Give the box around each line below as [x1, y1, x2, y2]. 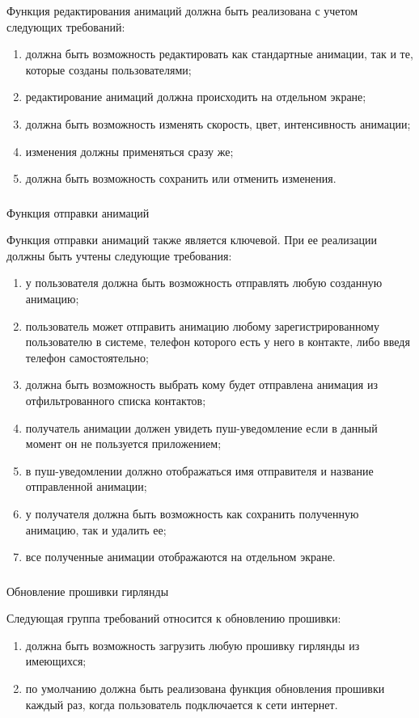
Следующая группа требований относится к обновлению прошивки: [6, 610, 341, 627]
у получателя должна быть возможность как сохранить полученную [25, 505, 359, 522]
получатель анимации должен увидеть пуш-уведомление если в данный [25, 419, 378, 436]
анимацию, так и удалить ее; [25, 521, 167, 538]
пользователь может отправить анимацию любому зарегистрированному [25, 317, 379, 334]
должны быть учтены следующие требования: [6, 247, 232, 264]
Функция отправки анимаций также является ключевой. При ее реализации [6, 231, 378, 248]
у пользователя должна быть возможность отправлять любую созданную [25, 274, 383, 291]
